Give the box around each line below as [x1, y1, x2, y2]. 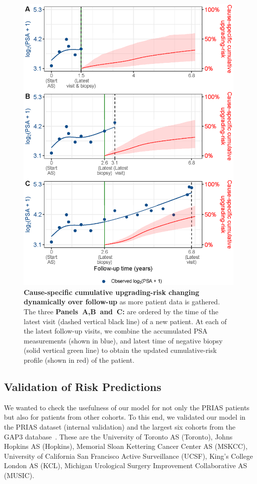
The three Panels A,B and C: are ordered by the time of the [24, 306, 218, 317]
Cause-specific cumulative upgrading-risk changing [24, 287, 199, 297]
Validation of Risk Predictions [4, 379, 162, 394]
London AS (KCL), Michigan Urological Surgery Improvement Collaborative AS [4, 460, 247, 471]
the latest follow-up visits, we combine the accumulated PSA [24, 326, 208, 336]
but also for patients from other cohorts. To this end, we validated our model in [4, 412, 246, 422]
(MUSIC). [4, 470, 35, 480]
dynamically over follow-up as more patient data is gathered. [24, 296, 220, 307]
